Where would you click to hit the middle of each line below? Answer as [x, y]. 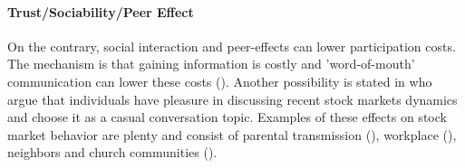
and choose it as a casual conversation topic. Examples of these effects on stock [227, 117]
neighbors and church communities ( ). [112, 152]
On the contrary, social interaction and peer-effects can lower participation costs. [232, 46]
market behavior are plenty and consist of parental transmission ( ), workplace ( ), [232, 134]
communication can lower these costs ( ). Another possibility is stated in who [220, 81]
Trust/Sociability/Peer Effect [101, 11]
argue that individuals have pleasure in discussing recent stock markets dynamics [232, 99]
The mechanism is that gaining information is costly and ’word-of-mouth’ [211, 64]
